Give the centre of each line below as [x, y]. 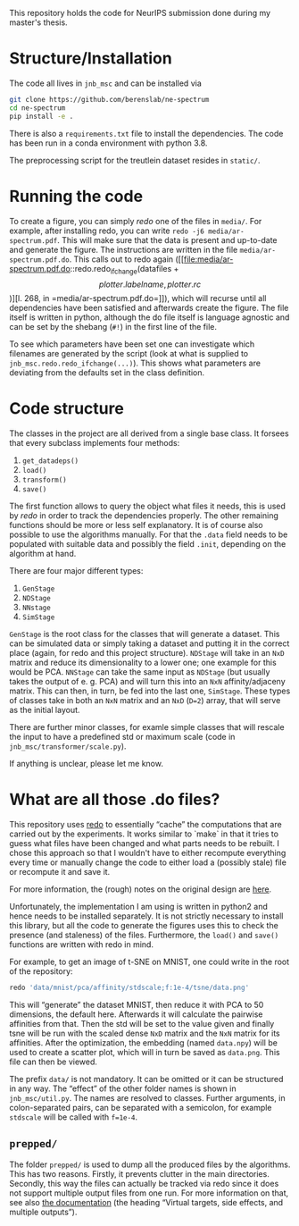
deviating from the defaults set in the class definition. [107, 373]
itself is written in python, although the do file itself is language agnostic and [149, 317]
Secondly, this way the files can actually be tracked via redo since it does [144, 1183]
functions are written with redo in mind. [82, 945]
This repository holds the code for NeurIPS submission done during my [140, 13]
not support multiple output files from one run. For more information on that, [149, 1193]
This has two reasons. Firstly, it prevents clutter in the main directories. [139, 1173]
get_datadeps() [50, 461]
